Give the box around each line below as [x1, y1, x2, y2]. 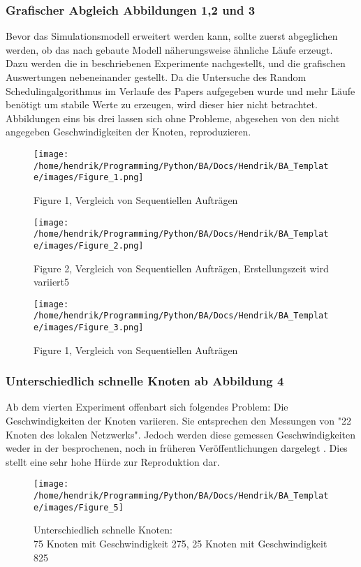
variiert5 [34, 274, 70, 289]
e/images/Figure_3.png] [34, 323, 144, 332]
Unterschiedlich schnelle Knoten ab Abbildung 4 [6, 372, 284, 390]
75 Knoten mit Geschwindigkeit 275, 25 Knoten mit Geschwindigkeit [34, 536, 327, 550]
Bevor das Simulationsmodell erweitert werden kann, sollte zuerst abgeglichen [6, 29, 338, 43]
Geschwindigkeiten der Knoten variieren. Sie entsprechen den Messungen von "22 [6, 413, 352, 428]
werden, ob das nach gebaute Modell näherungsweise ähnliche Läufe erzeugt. [6, 42, 333, 57]
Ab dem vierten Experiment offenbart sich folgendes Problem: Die [6, 399, 288, 414]
